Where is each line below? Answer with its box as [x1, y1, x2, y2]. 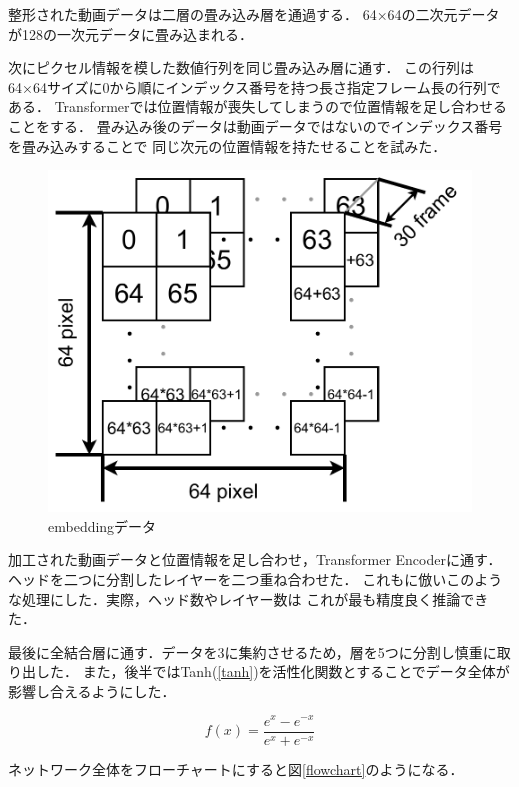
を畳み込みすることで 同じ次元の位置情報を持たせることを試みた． [8, 135, 447, 156]
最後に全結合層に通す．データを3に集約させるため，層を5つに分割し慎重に [8, 641, 497, 662]
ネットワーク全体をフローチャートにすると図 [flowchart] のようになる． [8, 758, 464, 779]
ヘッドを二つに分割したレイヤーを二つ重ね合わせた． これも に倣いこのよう [8, 568, 503, 589]
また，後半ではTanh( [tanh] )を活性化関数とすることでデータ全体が [82, 661, 510, 682]
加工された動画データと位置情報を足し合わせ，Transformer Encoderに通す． [8, 549, 502, 570]
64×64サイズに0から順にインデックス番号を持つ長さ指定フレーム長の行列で [8, 76, 501, 97]
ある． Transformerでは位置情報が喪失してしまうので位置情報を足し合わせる [8, 96, 508, 117]
